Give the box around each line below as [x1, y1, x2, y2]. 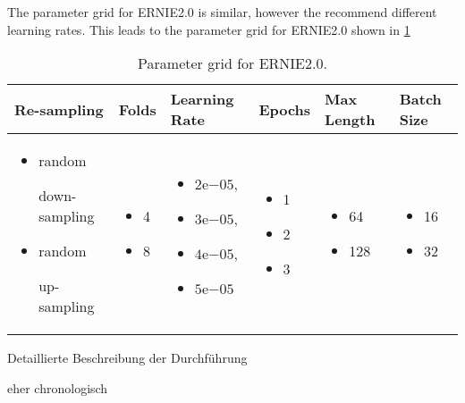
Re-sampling [14, 98, 104, 120]
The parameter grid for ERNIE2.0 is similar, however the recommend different [7, 3, 437, 21]
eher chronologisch [7, 378, 108, 397]
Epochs [258, 98, 311, 120]
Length [325, 109, 376, 130]
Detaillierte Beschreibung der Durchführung [7, 348, 248, 367]
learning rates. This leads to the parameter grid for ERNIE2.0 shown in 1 [7, 20, 410, 38]
